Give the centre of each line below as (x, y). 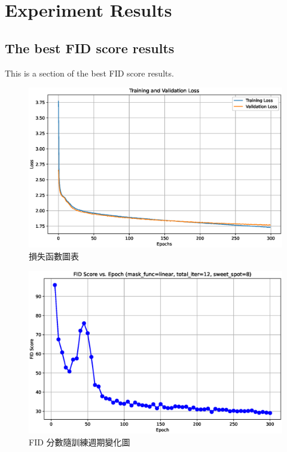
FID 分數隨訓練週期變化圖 (80, 442)
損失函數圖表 (54, 256)
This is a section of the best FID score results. (89, 73)
